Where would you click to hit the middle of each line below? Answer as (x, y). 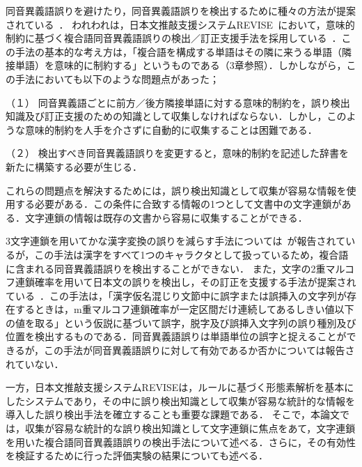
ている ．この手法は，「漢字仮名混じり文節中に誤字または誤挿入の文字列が (176, 295)
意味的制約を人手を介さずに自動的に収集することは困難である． (171, 129)
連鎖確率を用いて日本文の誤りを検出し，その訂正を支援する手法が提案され (186, 282)
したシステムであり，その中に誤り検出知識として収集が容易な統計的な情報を (181, 400)
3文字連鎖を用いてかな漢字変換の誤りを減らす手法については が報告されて (176, 241)
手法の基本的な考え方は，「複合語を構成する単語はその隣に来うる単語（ (178, 51)
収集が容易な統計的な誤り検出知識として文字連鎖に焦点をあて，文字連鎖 (190, 428)
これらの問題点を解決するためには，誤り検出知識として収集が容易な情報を (176, 190)
